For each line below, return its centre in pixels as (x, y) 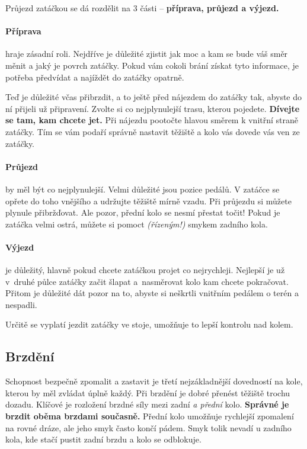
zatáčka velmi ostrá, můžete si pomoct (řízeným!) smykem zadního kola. (137, 224)
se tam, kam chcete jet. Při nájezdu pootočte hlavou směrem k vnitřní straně (152, 120)
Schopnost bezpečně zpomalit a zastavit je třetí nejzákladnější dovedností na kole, (154, 381)
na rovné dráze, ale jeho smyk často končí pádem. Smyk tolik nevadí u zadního (148, 427)
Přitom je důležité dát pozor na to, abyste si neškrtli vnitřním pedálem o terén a (152, 293)
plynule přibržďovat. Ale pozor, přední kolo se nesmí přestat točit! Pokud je (143, 212)
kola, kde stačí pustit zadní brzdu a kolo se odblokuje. (103, 439)
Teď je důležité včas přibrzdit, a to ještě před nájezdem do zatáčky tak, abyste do (154, 97)
